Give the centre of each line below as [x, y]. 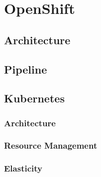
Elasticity [23, 168]
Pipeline [26, 69]
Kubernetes [34, 98]
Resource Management [51, 145]
